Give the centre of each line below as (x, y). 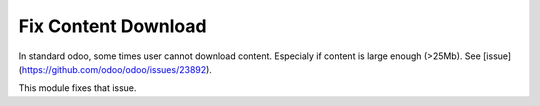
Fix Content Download (112, 26)
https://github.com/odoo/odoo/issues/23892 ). (116, 69)
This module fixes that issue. (77, 88)
